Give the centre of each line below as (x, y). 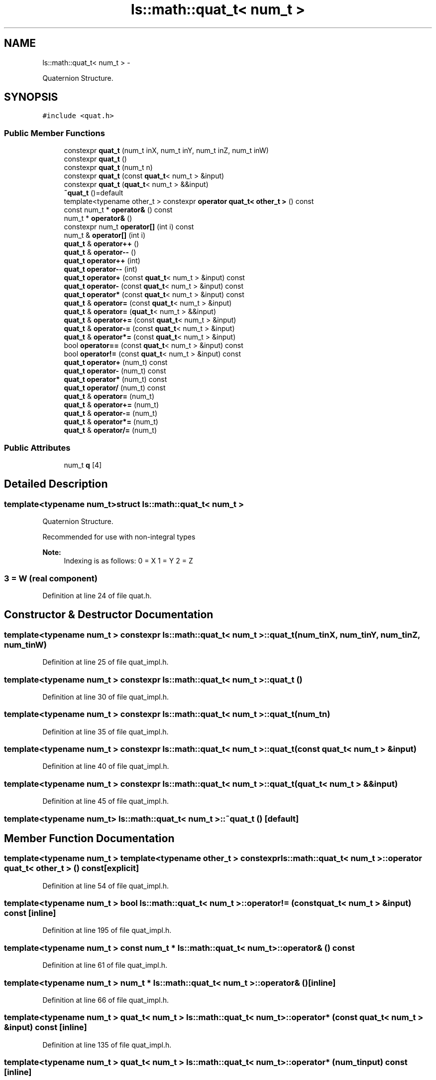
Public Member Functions (54, 133)
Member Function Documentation (89, 838)
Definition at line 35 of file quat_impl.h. (106, 731)
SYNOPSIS (31, 97)
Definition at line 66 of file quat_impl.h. (106, 1000)
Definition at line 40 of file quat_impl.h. (106, 766)
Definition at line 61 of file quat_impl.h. (105, 965)
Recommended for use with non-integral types (119, 537)
